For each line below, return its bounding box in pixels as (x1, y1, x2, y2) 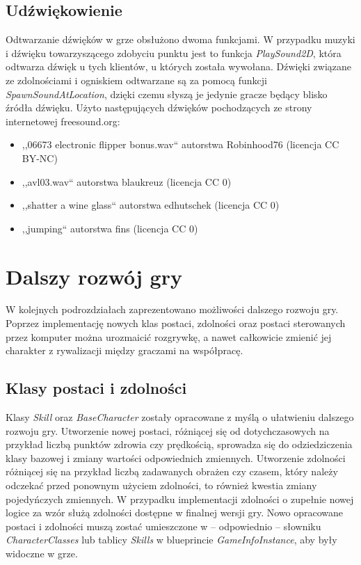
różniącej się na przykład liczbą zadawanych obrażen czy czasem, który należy (6, 464, 338, 479)
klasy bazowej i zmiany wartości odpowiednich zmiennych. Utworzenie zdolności (6, 450, 346, 465)
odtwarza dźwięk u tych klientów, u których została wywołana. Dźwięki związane (6, 59, 351, 74)
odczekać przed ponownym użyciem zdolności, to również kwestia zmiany (6, 478, 317, 492)
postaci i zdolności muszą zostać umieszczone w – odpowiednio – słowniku (6, 518, 321, 533)
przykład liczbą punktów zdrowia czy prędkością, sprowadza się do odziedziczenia (6, 437, 353, 452)
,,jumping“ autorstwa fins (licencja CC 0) (22, 221, 198, 235)
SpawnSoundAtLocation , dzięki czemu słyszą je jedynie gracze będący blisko (6, 86, 328, 101)
